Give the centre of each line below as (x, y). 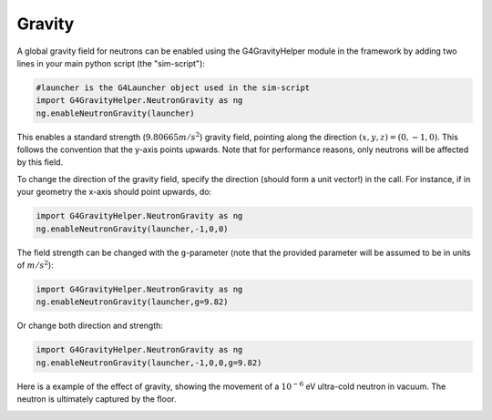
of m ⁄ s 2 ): (35, 265)
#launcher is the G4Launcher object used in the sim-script (173, 87)
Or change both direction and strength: (90, 326)
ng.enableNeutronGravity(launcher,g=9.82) (132, 302)
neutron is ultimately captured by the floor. (97, 399)
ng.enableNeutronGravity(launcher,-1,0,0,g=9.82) (149, 363)
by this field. (40, 162)
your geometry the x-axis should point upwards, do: (114, 192)
